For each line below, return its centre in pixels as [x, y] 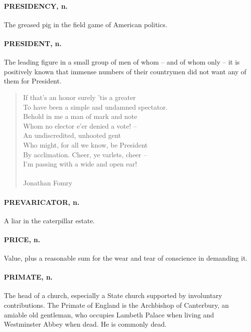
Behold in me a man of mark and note [80, 116]
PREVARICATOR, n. [42, 202]
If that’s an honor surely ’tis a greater [79, 97]
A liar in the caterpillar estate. [50, 220]
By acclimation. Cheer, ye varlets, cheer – [85, 154]
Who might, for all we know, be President [85, 144]
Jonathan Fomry [48, 183]
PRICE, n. [22, 239]
